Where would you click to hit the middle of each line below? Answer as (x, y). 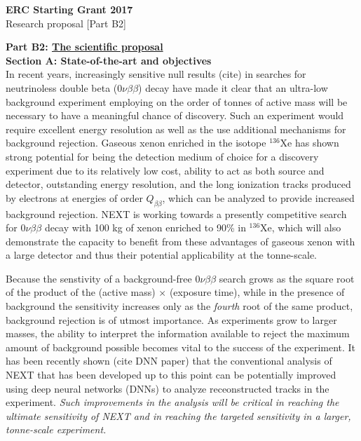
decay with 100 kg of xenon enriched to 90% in (145, 228)
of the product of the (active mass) (81, 292)
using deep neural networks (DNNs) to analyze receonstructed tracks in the (168, 388)
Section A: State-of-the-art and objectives (109, 60)
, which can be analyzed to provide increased (258, 197)
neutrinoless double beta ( (62, 87)
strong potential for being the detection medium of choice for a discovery (162, 156)
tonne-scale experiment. (56, 429)
